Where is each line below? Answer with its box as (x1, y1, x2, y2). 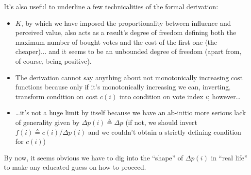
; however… (208, 91, 241, 101)
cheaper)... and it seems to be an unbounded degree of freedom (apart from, (15, 46, 242, 56)
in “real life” (211, 152, 248, 162)
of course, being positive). (15, 55, 92, 66)
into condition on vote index (119, 91, 203, 101)
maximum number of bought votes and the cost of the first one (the (15, 36, 218, 47)
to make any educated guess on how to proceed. (4, 162, 146, 172)
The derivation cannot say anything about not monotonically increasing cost (15, 72, 243, 82)
